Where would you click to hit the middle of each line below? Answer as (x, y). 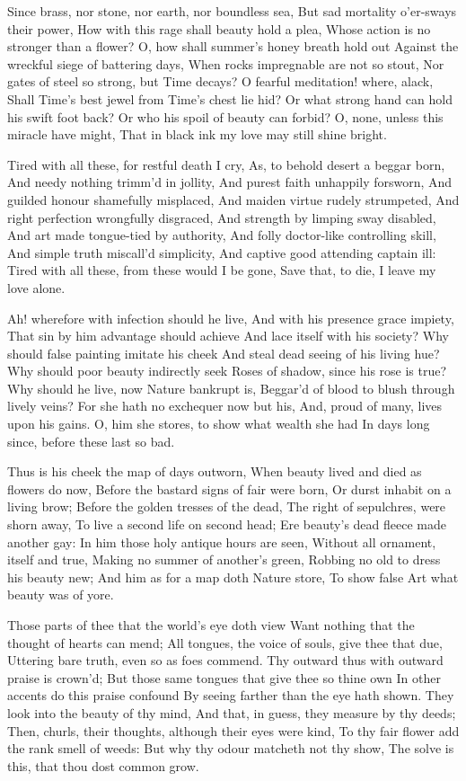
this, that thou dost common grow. (103, 765)
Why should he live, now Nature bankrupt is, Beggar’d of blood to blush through (231, 388)
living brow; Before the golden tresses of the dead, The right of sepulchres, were (227, 506)
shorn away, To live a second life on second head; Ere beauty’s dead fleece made (227, 524)
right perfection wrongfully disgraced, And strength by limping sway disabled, (222, 217)
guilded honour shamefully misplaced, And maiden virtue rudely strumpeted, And (233, 199)
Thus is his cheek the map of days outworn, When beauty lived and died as (215, 471)
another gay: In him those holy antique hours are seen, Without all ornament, (222, 541)
